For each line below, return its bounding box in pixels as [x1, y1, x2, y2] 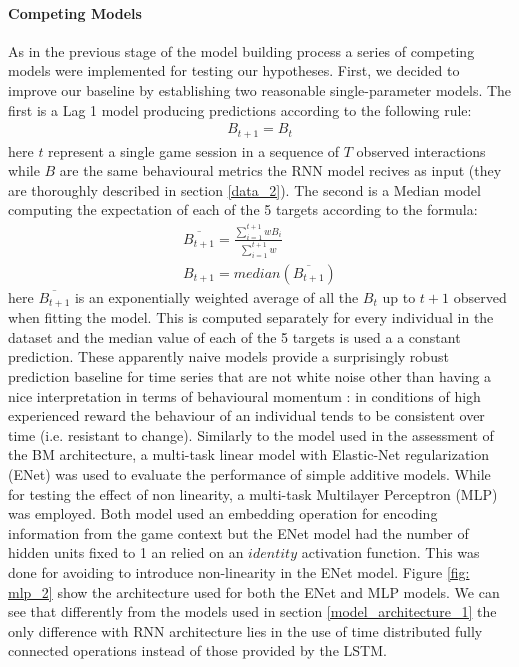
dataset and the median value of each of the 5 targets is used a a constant [8, 326, 461, 347]
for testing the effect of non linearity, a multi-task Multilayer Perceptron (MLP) [8, 483, 498, 504]
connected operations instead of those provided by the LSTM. [8, 640, 387, 661]
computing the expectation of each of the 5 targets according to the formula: [8, 199, 478, 220]
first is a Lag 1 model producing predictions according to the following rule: [8, 99, 472, 120]
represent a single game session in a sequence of [48, 140, 340, 161]
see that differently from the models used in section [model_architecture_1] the [8, 601, 497, 622]
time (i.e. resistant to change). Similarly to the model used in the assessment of [8, 424, 494, 445]
